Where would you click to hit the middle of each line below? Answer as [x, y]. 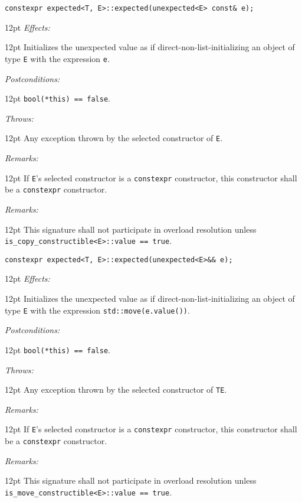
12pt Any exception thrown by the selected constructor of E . [114, 138]
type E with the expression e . [57, 58]
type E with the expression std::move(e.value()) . [97, 310]
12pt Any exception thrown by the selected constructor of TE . [116, 389]
